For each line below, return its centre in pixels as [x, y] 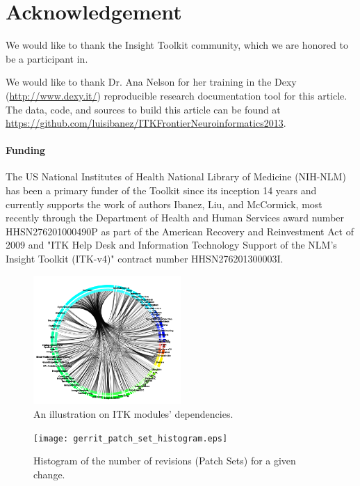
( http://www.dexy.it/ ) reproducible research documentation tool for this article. [177, 95]
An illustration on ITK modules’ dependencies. [133, 414]
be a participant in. [47, 58]
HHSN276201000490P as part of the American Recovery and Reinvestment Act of [180, 231]
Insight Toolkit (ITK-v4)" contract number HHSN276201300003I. [145, 259]
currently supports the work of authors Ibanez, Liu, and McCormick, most [164, 204]
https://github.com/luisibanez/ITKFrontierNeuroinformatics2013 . [146, 123]
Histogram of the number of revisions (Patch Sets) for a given [165, 461]
